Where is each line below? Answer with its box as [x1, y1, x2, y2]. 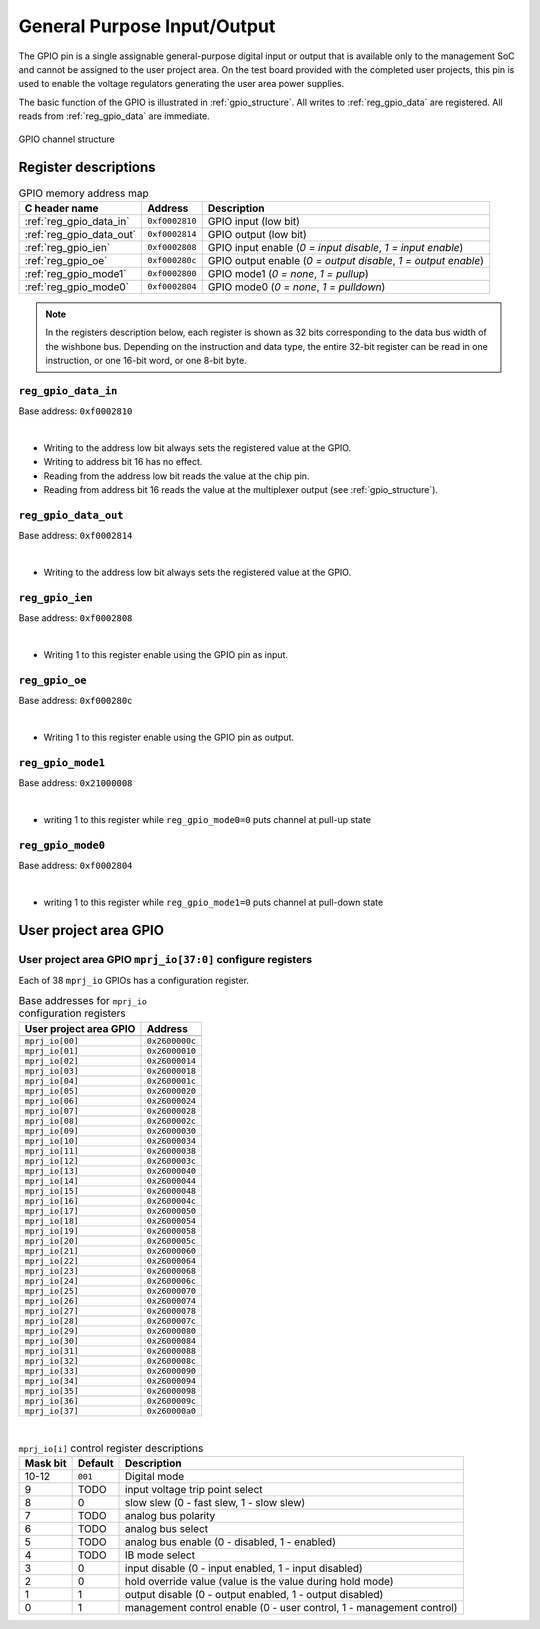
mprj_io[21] [24, 1245, 79, 1256]
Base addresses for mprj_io [18, 994, 147, 1008]
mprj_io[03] [24, 1065, 79, 1076]
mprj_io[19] [24, 1225, 79, 1236]
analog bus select [125, 1522, 209, 1536]
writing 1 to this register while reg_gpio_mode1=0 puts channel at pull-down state [43, 896, 384, 908]
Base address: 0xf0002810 [18, 405, 133, 417]
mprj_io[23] [24, 1265, 79, 1276]
